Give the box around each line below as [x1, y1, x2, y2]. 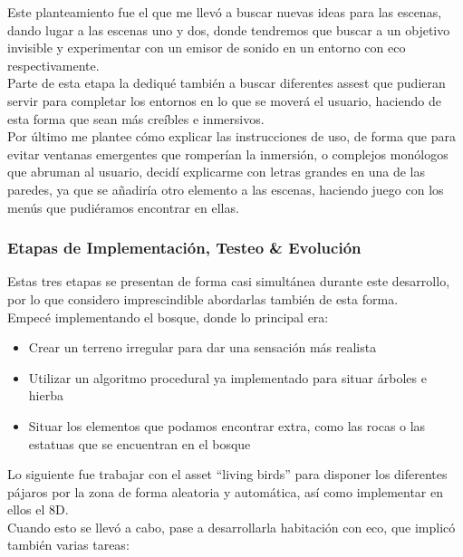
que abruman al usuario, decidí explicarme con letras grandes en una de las [7, 162, 425, 181]
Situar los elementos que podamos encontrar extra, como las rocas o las [28, 416, 426, 435]
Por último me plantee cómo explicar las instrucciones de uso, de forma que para [7, 127, 456, 146]
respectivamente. [7, 55, 100, 74]
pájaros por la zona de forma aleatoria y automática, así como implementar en [7, 482, 443, 501]
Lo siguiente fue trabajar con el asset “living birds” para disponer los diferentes [7, 465, 448, 484]
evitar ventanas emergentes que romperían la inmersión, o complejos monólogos [7, 144, 449, 163]
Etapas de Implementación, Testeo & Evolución [7, 236, 362, 259]
